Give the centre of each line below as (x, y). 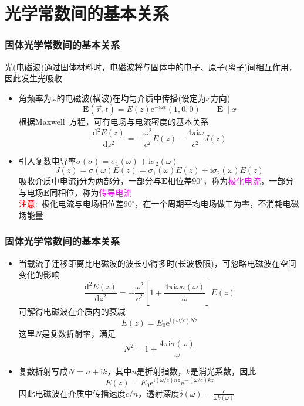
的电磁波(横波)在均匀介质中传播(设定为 (131, 98)
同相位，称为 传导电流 (91, 192)
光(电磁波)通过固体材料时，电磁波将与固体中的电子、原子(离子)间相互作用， (151, 66)
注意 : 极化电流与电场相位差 (71, 204)
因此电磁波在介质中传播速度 (72, 393)
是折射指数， (161, 371)
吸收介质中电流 (47, 181)
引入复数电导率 (47, 160)
